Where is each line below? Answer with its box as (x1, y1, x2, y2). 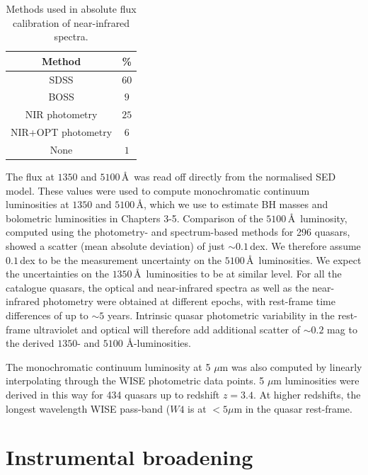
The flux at (6, 169, 54, 184)
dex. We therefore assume (250, 239, 361, 253)
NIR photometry (25, 107, 98, 122)
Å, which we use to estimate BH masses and (136, 197, 328, 212)
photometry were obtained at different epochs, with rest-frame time (42, 294, 335, 309)
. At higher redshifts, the (253, 387, 361, 401)
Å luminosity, (287, 210, 347, 225)
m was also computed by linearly (219, 359, 362, 374)
